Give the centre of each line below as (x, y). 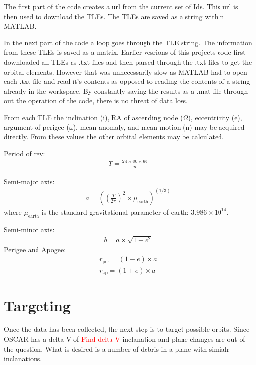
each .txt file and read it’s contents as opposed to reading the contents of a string (127, 81)
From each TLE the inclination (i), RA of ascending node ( (93, 117)
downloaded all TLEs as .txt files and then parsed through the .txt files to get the (128, 61)
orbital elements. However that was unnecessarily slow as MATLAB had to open (126, 71)
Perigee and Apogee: (35, 249)
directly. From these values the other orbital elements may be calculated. (114, 137)
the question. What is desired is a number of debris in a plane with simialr (117, 348)
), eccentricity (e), (215, 117)
